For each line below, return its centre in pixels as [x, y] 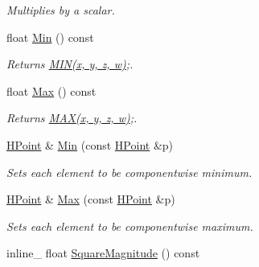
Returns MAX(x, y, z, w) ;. [72, 118]
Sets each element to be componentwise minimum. [129, 172]
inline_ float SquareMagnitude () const [103, 253]
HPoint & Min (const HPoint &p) [90, 144]
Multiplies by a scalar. [61, 10]
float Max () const [51, 90]
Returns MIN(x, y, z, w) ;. [70, 64]
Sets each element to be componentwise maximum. [130, 226]
